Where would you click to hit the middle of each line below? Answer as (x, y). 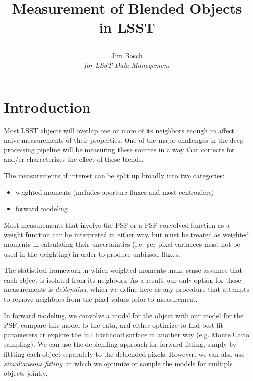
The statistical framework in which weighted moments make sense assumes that (123, 270)
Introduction (47, 107)
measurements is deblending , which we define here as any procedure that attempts (127, 289)
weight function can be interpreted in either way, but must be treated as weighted (126, 234)
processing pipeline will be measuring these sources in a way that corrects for (119, 149)
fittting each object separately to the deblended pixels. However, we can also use (124, 353)
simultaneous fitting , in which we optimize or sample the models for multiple (118, 363)
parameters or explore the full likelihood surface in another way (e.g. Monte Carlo (127, 334)
